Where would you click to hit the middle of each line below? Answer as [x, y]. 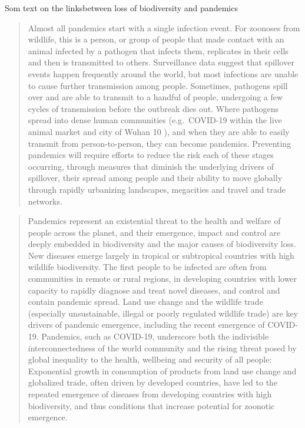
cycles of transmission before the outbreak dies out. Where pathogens [153, 108]
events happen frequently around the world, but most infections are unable [163, 73]
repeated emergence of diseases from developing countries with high [150, 394]
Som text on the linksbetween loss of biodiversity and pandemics [121, 8]
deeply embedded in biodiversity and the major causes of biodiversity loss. [162, 244]
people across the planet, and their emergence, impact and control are [154, 232]
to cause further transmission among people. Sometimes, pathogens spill [158, 85]
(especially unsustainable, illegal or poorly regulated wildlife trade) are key [163, 313]
